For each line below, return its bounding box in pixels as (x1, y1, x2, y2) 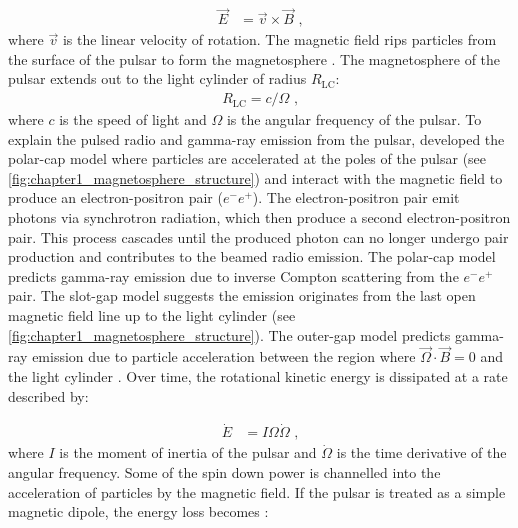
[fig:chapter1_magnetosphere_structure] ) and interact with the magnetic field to (8, 167, 503, 188)
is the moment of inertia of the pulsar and (59, 442, 317, 463)
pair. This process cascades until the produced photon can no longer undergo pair (8, 226, 509, 247)
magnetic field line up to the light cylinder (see (8, 305, 296, 325)
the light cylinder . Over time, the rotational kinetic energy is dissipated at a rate (8, 366, 508, 386)
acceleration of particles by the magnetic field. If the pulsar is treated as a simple (8, 481, 506, 502)
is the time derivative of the (336, 442, 507, 463)
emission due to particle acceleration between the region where (32, 346, 416, 367)
